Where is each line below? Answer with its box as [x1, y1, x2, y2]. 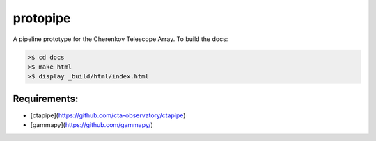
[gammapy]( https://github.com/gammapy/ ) [30, 121, 153, 129]
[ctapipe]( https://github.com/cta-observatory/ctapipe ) [30, 111, 186, 119]
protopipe [13, 10, 71, 26]
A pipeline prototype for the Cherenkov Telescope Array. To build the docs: [13, 35, 228, 43]
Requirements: [13, 92, 79, 104]
